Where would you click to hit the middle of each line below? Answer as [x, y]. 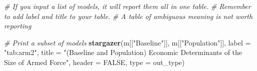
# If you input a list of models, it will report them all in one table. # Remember [127, 6]
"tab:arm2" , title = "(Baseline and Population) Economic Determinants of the [123, 52]
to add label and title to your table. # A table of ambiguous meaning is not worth [128, 16]
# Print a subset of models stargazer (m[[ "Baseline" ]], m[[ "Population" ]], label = [127, 42]
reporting [18, 26]
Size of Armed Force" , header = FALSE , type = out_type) [94, 62]
